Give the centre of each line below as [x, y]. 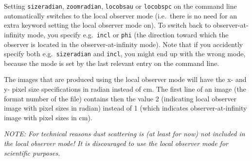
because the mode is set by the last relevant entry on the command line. [112, 63]
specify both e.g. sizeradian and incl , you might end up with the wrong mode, [125, 54]
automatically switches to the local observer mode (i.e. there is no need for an [121, 15]
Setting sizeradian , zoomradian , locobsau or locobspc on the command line [120, 6]
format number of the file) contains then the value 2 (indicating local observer [120, 98]
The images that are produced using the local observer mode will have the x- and [125, 79]
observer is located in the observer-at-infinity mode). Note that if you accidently [124, 44]
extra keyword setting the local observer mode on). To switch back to [108, 25]
